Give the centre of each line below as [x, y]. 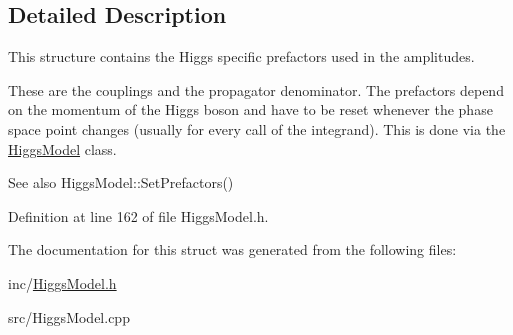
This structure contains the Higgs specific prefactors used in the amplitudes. [241, 56]
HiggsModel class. [62, 148]
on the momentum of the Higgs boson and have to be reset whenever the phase [250, 109]
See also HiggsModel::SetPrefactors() [121, 182]
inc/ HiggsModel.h [62, 282]
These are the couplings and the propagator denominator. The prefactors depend [256, 89]
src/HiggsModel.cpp [69, 316]
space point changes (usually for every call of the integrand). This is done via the [257, 128]
